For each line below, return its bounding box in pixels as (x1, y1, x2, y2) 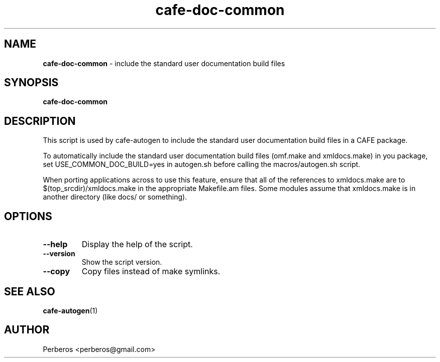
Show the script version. (81, 258, 162, 267)
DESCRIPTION (4, 114, 76, 127)
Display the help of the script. (81, 239, 193, 250)
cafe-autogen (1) (43, 306, 98, 315)
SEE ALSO (4, 285, 55, 298)
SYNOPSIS (4, 76, 59, 89)
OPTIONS (4, 210, 52, 223)
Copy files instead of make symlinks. (81, 266, 221, 277)
